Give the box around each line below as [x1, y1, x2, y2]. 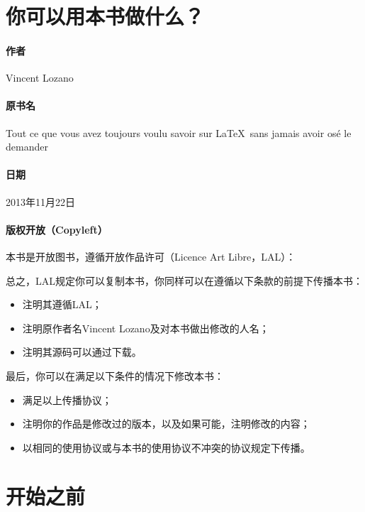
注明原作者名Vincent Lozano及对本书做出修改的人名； [22, 320, 269, 335]
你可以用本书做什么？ [6, 1, 205, 31]
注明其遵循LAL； [22, 297, 102, 312]
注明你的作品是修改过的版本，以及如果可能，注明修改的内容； [22, 416, 310, 431]
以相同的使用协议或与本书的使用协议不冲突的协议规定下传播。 [22, 440, 310, 454]
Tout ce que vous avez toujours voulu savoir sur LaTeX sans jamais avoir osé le [6, 125, 352, 140]
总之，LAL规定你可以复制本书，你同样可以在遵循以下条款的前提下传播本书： [6, 273, 363, 288]
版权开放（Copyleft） [6, 222, 108, 236]
